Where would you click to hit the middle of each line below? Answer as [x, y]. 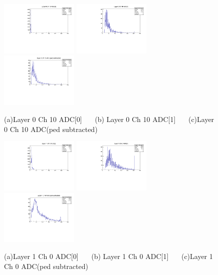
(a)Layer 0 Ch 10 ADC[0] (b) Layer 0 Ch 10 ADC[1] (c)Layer [109, 119]
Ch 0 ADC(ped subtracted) [46, 266]
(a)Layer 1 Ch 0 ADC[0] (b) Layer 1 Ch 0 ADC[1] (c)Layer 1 [108, 256]
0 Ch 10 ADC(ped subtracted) [51, 129]
